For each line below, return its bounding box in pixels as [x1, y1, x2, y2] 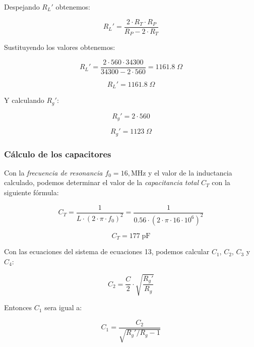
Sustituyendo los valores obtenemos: [4, 42, 115, 52]
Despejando [4, 2, 40, 12]
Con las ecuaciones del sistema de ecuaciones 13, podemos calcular [4, 246, 210, 257]
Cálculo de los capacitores [4, 147, 111, 160]
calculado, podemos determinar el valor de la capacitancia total [4, 177, 199, 188]
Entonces [4, 302, 32, 313]
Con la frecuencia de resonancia [4, 167, 103, 178]
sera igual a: [44, 302, 82, 313]
